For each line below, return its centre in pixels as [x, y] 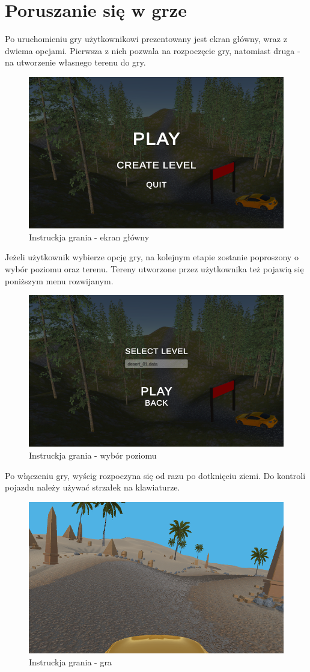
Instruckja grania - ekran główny [89, 237]
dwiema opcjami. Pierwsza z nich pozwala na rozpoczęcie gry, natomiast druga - [153, 50]
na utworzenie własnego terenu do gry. [75, 62]
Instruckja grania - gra [70, 661]
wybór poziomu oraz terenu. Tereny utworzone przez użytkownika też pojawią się [154, 268]
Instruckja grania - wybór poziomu [93, 455]
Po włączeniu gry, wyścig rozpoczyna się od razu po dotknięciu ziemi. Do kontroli [155, 475]
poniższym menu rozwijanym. [59, 280]
